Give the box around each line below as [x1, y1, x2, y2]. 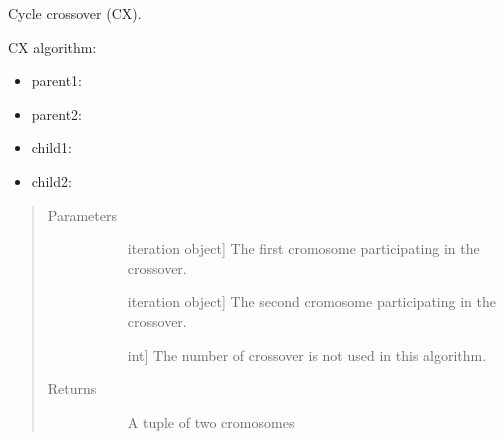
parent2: [31, 103, 83, 124]
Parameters [47, 204, 117, 225]
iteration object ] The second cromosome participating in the [127, 291, 496, 312]
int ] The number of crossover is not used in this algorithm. [127, 344, 487, 365]
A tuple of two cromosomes [127, 411, 295, 432]
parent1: [31, 70, 83, 91]
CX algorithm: [8, 36, 97, 57]
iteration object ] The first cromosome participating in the [127, 238, 480, 259]
